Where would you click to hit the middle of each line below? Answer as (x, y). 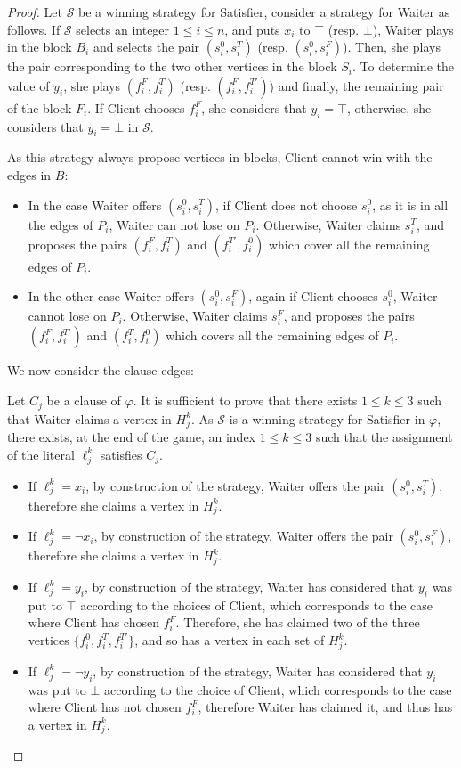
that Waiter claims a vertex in (89, 418)
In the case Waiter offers (95, 204)
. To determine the (403, 66)
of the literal (41, 454)
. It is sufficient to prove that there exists (245, 400)
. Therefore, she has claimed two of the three (298, 622)
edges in (29, 174)
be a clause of (84, 400)
